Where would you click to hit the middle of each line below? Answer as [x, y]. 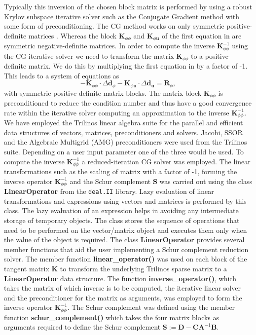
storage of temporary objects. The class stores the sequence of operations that [122, 220]
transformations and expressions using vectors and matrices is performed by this [125, 201]
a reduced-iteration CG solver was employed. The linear [166, 161]
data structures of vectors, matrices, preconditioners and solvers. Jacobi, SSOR [123, 132]
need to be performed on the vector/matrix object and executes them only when [126, 230]
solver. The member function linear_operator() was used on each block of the [126, 259]
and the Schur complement [110, 181]
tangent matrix [27, 268]
